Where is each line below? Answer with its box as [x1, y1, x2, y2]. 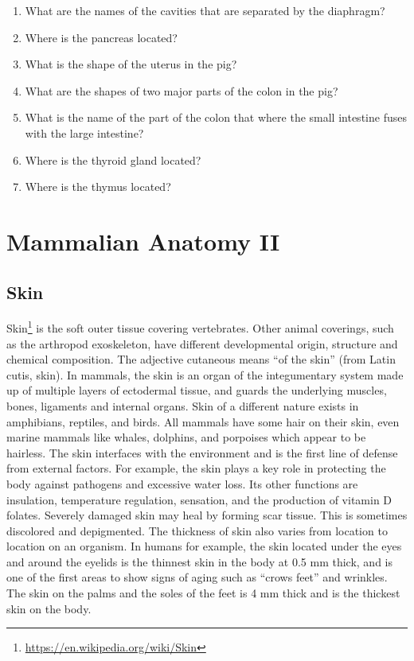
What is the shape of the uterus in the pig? [25, 56, 237, 72]
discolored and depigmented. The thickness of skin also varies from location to [6, 522, 388, 539]
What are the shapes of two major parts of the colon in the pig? [25, 82, 338, 99]
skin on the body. [6, 600, 92, 616]
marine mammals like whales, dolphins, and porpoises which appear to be [6, 429, 366, 445]
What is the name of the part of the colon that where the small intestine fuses [25, 109, 407, 126]
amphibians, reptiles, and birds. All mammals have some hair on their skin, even [6, 413, 400, 430]
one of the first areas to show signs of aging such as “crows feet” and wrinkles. [6, 569, 388, 585]
